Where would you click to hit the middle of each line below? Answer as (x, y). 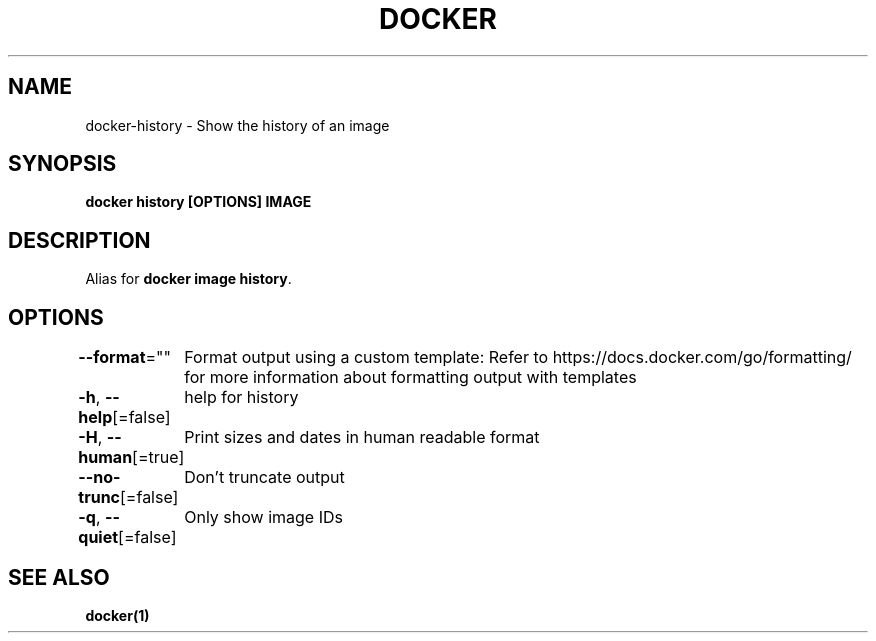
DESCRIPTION (79, 240)
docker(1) (117, 615)
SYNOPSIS (62, 164)
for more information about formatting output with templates (410, 377)
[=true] (158, 457)
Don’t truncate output (264, 477)
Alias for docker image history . (188, 279)
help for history (241, 397)
